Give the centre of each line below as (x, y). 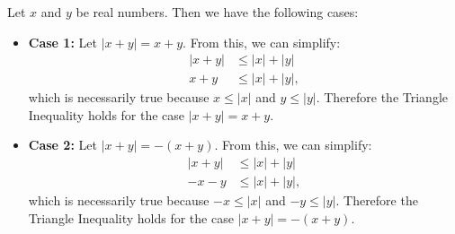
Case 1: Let (62, 42)
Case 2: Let (62, 145)
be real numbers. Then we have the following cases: (217, 12)
